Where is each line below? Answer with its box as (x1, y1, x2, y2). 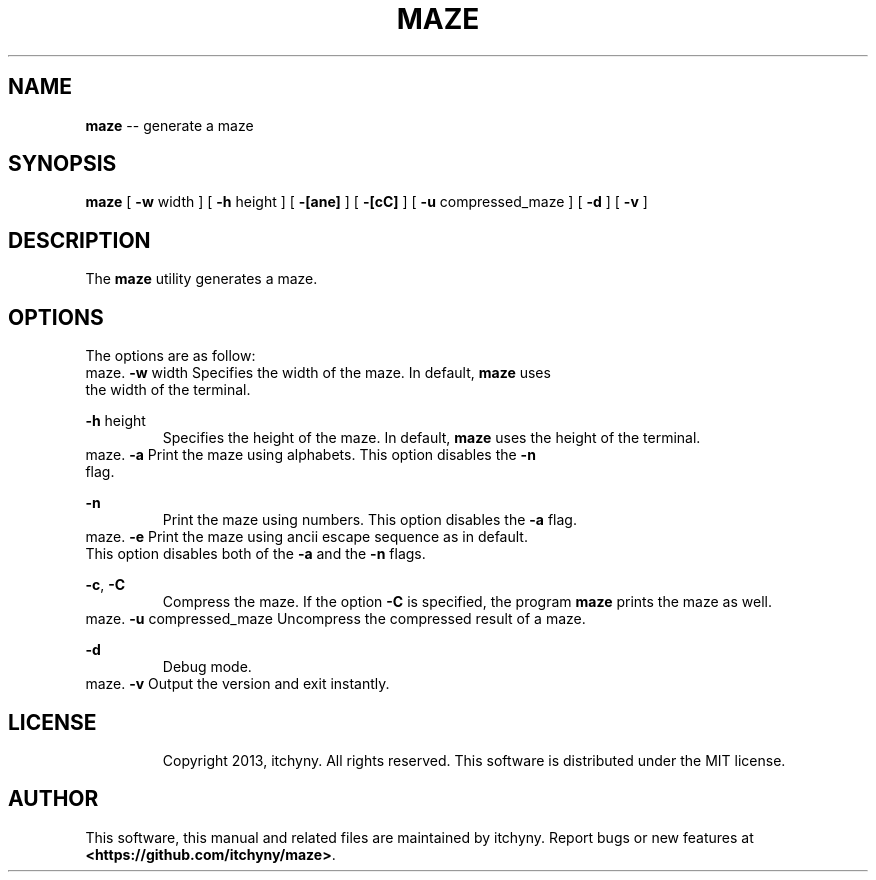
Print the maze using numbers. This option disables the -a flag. (162, 511, 577, 529)
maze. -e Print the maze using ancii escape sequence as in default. (85, 528, 528, 546)
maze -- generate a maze (85, 116, 254, 134)
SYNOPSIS (8, 151, 117, 177)
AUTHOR (8, 786, 99, 812)
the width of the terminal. (85, 381, 251, 399)
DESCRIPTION (8, 227, 151, 253)
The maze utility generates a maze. (85, 270, 318, 288)
